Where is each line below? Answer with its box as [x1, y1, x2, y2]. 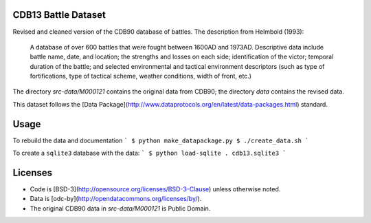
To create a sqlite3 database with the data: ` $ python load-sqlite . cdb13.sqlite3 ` [12, 149, 286, 158]
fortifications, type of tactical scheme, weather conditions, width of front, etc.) [30, 72, 252, 81]
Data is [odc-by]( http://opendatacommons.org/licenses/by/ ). [30, 195, 202, 203]
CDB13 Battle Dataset [12, 9, 106, 21]
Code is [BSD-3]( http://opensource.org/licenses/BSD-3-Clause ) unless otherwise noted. [30, 185, 281, 193]
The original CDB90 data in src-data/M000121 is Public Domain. [30, 204, 211, 213]
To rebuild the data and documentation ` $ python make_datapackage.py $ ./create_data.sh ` [12, 136, 309, 145]
